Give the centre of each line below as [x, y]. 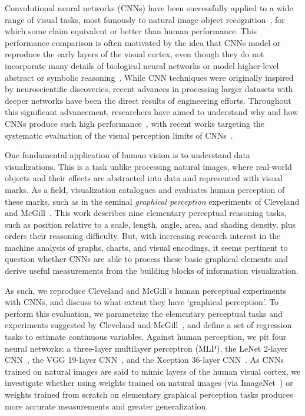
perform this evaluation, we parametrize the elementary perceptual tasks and [144, 313]
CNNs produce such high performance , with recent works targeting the [135, 123]
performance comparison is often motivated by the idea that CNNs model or [143, 42]
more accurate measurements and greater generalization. [107, 406]
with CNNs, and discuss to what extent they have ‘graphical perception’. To [142, 302]
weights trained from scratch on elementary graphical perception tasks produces [149, 394]
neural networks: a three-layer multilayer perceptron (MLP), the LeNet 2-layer [146, 348]
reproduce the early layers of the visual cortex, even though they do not [135, 54]
